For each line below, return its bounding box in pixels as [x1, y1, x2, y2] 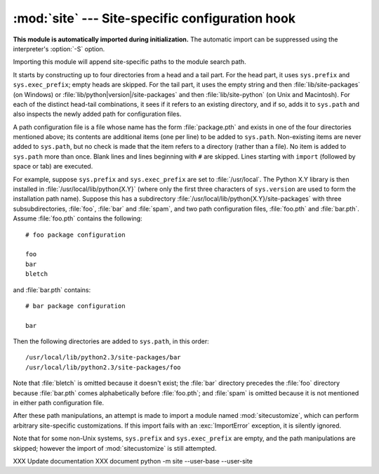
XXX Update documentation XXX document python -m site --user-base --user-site [13, 457, 253, 465]
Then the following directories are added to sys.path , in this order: [13, 337, 210, 345]
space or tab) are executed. [13, 162, 93, 171]
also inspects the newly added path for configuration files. [13, 110, 182, 119]
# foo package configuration [25, 230, 126, 239]
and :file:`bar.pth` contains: [13, 285, 91, 294]
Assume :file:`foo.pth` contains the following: [13, 214, 143, 223]
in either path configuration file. [13, 399, 105, 407]
